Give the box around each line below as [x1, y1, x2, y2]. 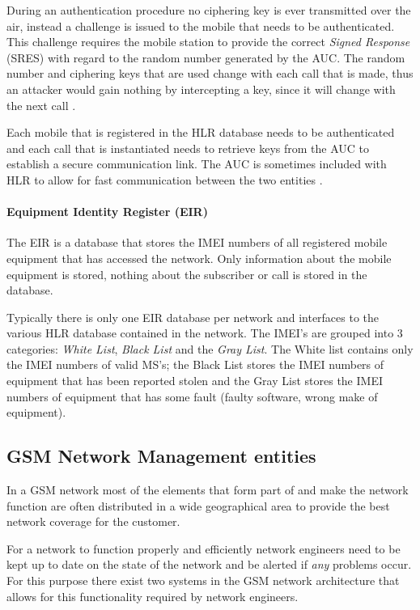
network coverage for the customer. [6, 513, 180, 530]
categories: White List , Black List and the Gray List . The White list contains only [6, 340, 414, 357]
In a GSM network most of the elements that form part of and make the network [6, 481, 409, 498]
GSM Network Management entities [6, 443, 316, 468]
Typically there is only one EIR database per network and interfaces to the [6, 308, 380, 325]
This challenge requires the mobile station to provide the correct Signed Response [6, 33, 410, 50]
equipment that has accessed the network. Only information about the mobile [6, 249, 392, 266]
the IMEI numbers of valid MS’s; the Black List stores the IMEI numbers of [6, 356, 384, 373]
